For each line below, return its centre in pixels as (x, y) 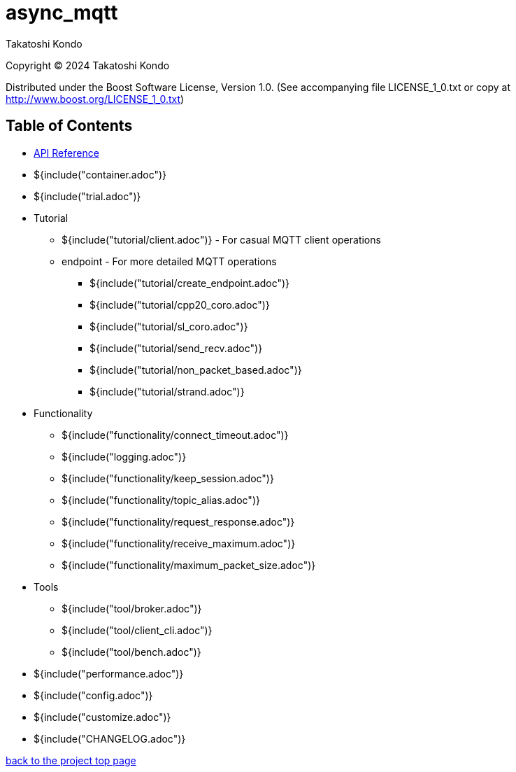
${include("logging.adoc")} (124, 456)
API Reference (66, 153)
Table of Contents (69, 126)
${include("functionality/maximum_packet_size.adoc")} (189, 565)
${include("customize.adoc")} (102, 717)
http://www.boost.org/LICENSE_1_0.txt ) (95, 99)
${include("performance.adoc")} (109, 673)
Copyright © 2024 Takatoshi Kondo (88, 65)
